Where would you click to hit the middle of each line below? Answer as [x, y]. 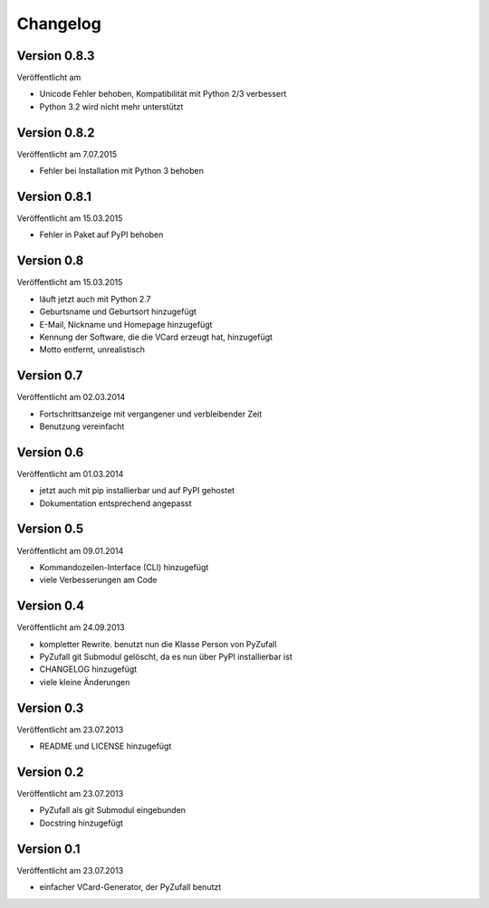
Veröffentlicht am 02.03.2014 [71, 397]
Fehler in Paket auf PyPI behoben [101, 234]
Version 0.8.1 [54, 196]
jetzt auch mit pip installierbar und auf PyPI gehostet [137, 491]
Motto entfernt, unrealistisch [92, 349]
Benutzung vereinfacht [82, 426]
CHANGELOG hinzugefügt [88, 669]
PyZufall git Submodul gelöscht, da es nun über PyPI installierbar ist [166, 657]
